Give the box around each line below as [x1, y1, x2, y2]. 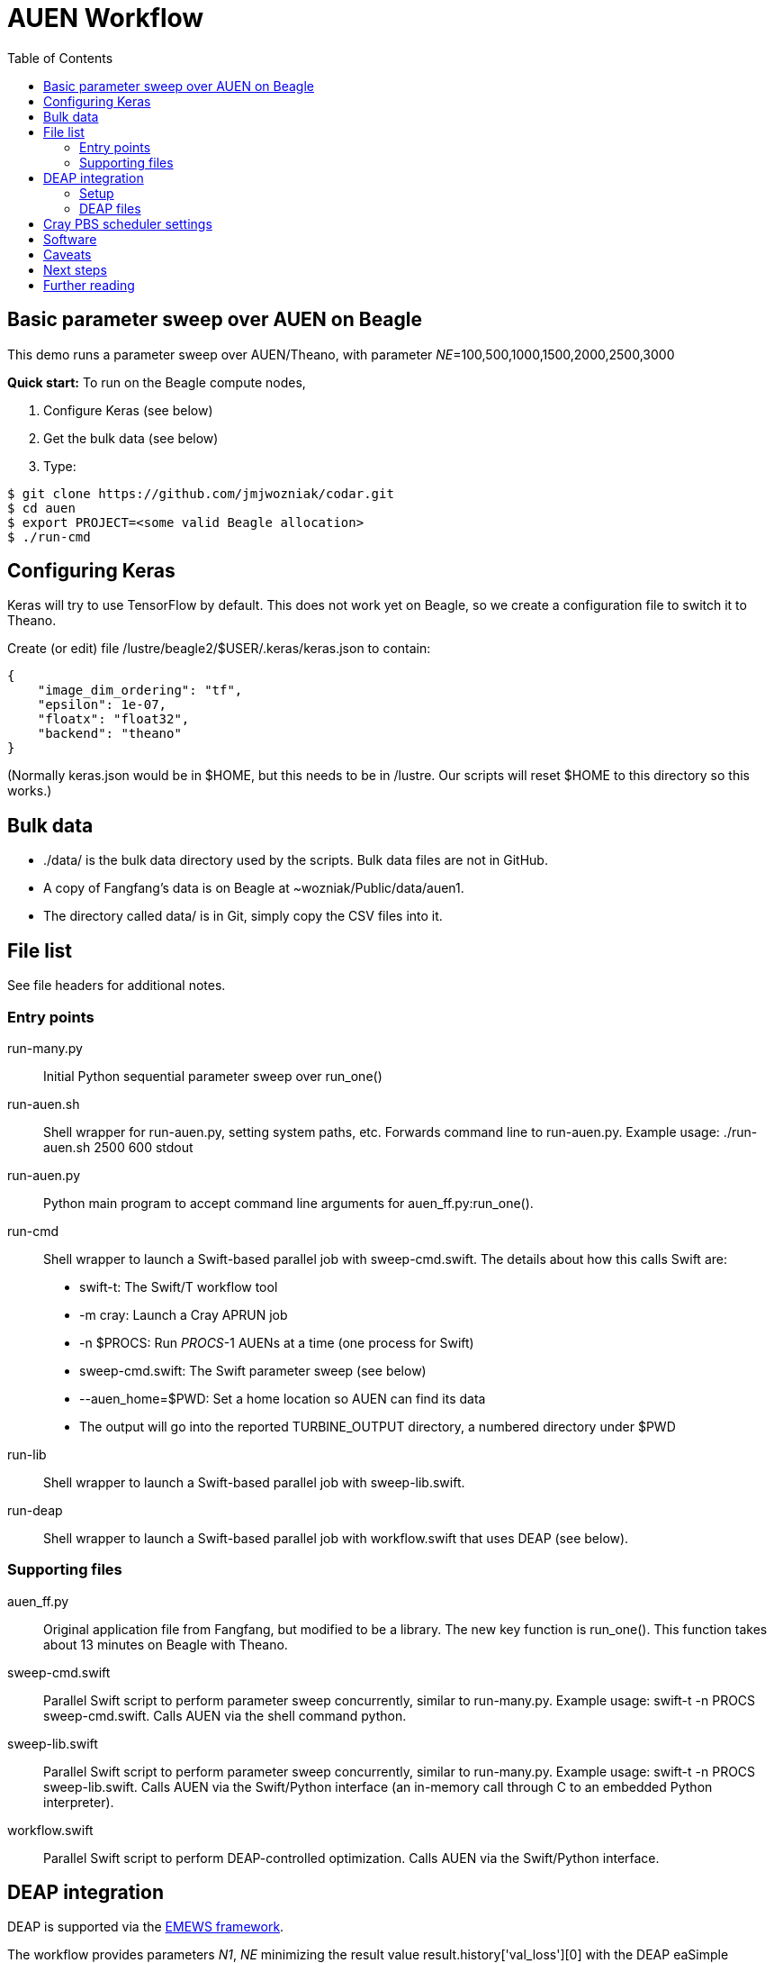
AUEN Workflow [7, 3, 204, 33]
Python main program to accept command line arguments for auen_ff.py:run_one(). [43, 1195, 534, 1211]
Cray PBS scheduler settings [43, 215, 212, 232]
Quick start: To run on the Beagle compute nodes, [7, 374, 306, 390]
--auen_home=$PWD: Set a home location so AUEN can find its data [79, 1390, 486, 1406]
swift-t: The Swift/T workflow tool [79, 1278, 278, 1295]
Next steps [43, 261, 107, 277]
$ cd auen [7, 500, 76, 515]
